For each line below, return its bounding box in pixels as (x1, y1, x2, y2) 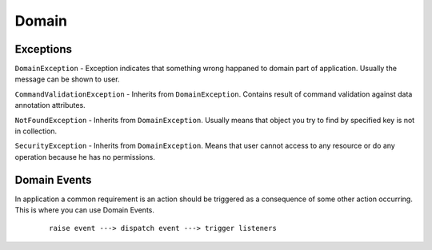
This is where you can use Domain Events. (14, 205, 155, 215)
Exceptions (14, 42, 72, 56)
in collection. (14, 126, 58, 136)
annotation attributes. (14, 101, 86, 110)
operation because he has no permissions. (14, 152, 155, 161)
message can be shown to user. (14, 74, 120, 84)
